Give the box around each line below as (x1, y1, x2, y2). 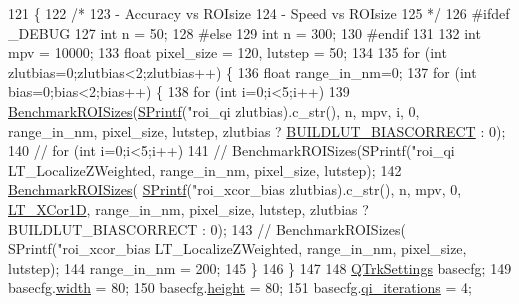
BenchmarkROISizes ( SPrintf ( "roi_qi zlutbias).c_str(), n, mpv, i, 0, (8, 100, 420, 121)
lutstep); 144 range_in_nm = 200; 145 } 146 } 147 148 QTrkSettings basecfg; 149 (8, 257, 512, 278)
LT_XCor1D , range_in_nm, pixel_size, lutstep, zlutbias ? (8, 198, 369, 219)
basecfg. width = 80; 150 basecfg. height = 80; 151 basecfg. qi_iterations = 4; (8, 277, 472, 298)
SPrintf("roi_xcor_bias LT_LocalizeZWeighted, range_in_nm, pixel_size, (8, 238, 467, 259)
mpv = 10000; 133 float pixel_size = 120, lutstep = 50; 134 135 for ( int (8, 42, 447, 63)
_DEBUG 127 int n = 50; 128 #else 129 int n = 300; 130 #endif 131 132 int (8, 22, 481, 43)
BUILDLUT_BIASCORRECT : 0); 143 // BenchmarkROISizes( (8, 218, 406, 239)
